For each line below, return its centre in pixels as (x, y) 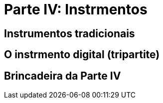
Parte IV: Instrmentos (76, 9)
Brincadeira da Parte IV (63, 76)
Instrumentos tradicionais (70, 33)
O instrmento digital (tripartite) (82, 55)
